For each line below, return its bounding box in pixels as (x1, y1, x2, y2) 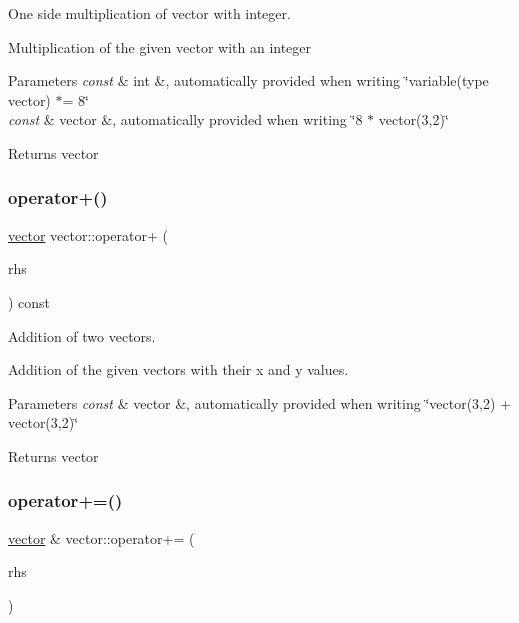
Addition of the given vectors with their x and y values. (8, 359, 349, 380)
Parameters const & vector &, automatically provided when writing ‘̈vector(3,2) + (8, 392, 511, 413)
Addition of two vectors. (8, 325, 156, 346)
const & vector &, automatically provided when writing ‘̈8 (8, 109, 363, 130)
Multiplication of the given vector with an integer (8, 36, 312, 57)
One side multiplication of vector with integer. (8, 3, 291, 23)
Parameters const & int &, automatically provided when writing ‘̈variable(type (8, 70, 489, 91)
